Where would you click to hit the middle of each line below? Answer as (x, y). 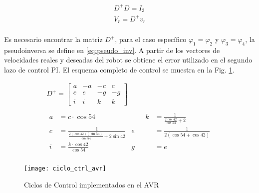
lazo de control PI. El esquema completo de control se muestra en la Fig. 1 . (119, 69)
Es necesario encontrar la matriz (53, 39)
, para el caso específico (151, 39)
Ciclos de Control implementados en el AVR (92, 184)
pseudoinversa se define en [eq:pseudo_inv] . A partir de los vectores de (112, 50)
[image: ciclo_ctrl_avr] (65, 168)
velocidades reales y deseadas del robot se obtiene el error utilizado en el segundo (128, 60)
